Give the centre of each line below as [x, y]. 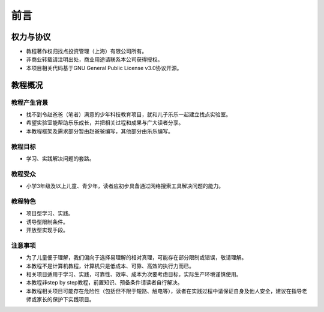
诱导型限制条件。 [47, 222]
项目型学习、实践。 [50, 213]
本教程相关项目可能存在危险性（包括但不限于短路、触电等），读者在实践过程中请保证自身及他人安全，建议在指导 [164, 291]
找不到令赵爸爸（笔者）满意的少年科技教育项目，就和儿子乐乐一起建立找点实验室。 [128, 114]
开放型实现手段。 [47, 230]
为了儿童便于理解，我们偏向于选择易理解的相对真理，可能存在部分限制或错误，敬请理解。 [136, 258]
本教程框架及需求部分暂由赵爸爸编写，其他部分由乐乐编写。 [100, 131]
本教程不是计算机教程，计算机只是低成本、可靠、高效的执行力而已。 [110, 266]
